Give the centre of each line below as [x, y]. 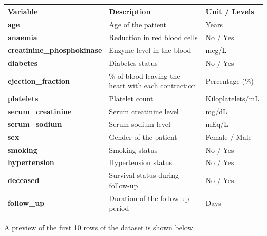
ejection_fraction [39, 80]
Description [130, 11]
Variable [23, 11]
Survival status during [144, 175]
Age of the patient [138, 24]
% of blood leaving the [145, 75]
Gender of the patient [143, 137]
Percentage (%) [230, 80]
